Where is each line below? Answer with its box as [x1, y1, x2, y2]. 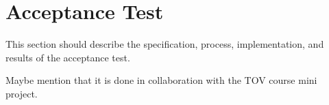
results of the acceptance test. [5, 50, 130, 64]
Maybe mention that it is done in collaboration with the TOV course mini [5, 73, 317, 87]
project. [5, 86, 38, 100]
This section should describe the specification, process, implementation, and [5, 37, 324, 51]
